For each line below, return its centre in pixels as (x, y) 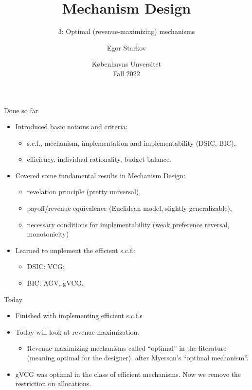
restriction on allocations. (53, 383)
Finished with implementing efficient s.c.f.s (79, 315)
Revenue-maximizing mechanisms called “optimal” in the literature (127, 348)
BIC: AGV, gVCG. (55, 283)
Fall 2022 (126, 73)
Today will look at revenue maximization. (77, 331)
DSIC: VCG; (46, 266)
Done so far (21, 110)
